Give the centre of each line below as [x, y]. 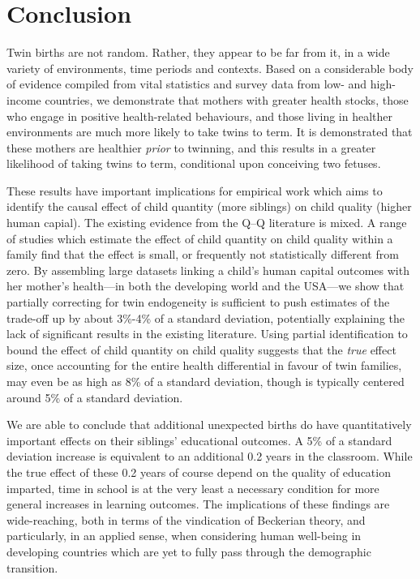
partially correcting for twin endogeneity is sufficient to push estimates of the [198, 302]
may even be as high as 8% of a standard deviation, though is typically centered [206, 381]
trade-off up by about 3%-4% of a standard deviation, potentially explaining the [206, 317]
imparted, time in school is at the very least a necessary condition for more [193, 488]
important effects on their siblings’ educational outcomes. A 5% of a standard [199, 440]
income [24, 99]
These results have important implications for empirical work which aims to [195, 190]
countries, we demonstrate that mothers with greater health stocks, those [227, 99]
